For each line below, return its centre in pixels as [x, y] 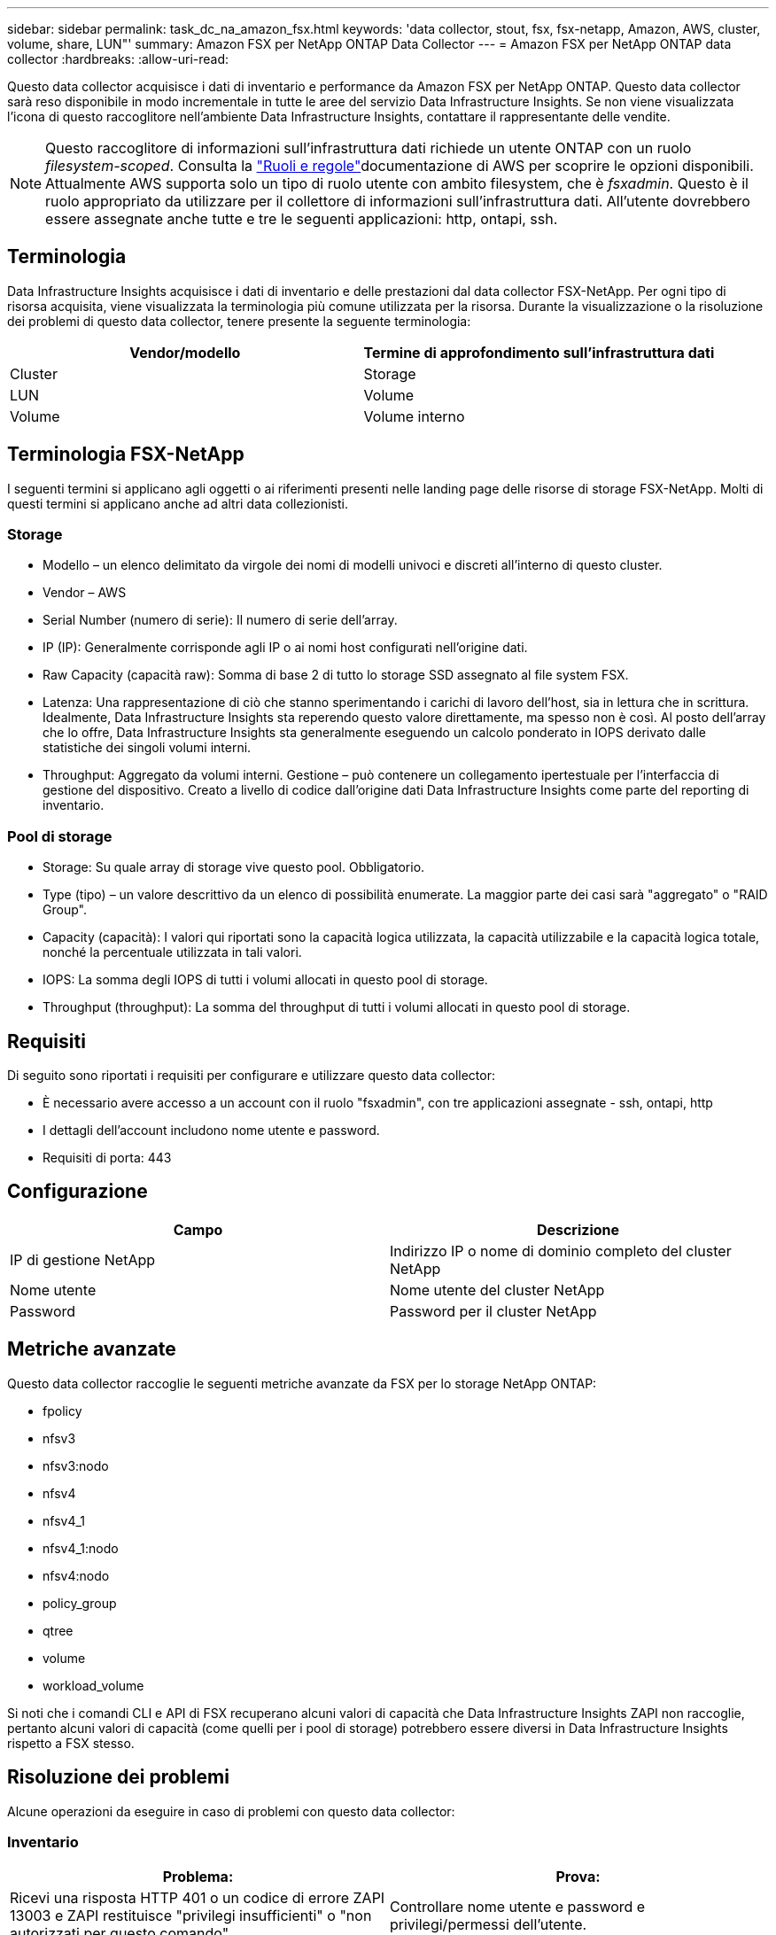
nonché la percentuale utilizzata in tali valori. [172, 952]
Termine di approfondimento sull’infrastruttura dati [539, 352]
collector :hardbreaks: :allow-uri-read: [118, 59]
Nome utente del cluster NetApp [497, 1290]
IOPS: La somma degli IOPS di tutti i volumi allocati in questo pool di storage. [265, 980]
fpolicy [62, 1410]
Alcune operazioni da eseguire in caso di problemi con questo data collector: [231, 1811]
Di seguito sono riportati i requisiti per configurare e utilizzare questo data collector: [251, 1076]
